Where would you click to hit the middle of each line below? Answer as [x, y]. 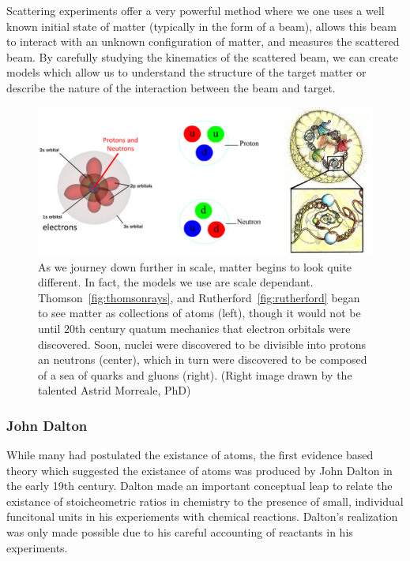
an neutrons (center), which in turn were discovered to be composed [203, 359]
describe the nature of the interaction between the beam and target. [171, 87]
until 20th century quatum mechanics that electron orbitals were [194, 328]
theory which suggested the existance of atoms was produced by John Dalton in [199, 470]
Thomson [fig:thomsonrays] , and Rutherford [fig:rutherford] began [199, 297]
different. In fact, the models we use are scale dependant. [176, 282]
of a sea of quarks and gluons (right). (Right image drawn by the [195, 374]
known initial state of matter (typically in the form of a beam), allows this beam [201, 26]
